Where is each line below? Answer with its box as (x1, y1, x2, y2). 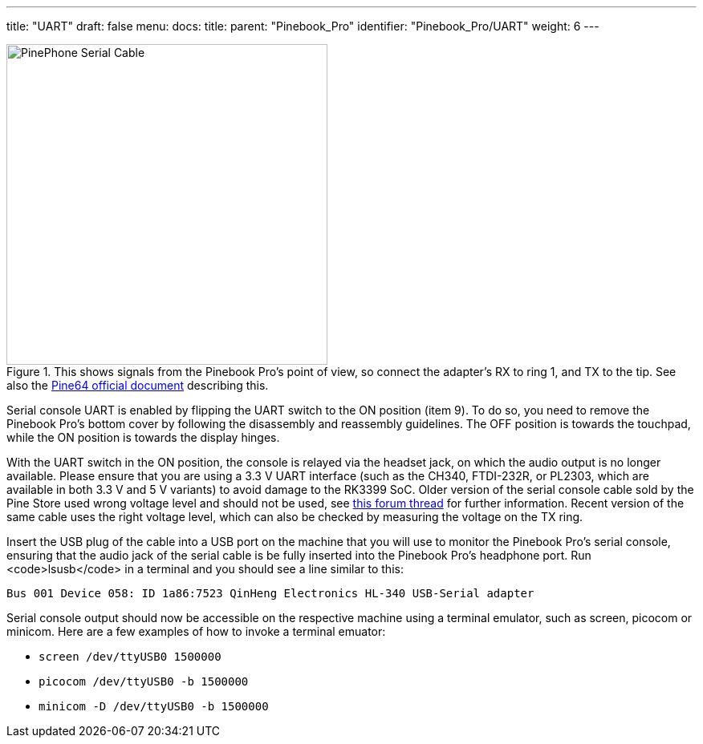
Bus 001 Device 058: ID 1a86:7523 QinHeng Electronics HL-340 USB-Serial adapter (6, 587, 534, 600)
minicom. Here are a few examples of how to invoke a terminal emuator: (6, 625, 386, 638)
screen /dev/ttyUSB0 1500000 (39, 650, 221, 663)
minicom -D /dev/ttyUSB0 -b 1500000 (39, 700, 269, 713)
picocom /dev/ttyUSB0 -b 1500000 (39, 675, 249, 688)
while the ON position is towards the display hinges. (6, 431, 280, 444)
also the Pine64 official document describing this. (6, 378, 269, 392)
